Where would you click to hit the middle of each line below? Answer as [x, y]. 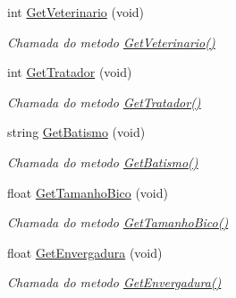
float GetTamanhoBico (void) [88, 192]
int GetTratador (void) [70, 72]
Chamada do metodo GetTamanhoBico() [118, 222]
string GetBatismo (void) [76, 132]
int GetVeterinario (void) [76, 12]
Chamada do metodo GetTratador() [104, 102]
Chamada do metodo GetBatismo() [103, 162]
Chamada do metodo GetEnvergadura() [114, 282]
